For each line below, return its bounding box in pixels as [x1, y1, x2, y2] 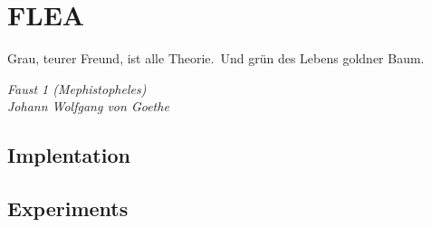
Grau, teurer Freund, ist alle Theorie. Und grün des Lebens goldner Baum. [7, 49, 425, 68]
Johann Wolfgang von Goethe [7, 97, 169, 116]
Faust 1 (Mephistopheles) [7, 79, 147, 98]
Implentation [7, 141, 130, 169]
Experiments [7, 194, 129, 222]
